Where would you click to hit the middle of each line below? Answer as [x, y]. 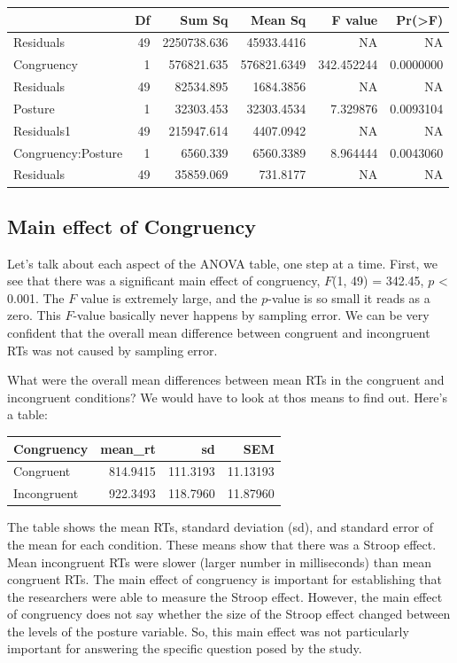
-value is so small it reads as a [349, 297]
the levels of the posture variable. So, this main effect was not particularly [208, 631]
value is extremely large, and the [169, 297]
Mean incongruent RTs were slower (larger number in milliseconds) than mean [220, 562]
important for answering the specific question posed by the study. [185, 648]
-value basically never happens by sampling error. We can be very [251, 315]
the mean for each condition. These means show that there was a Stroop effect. [222, 544]
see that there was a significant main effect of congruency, [164, 281]
